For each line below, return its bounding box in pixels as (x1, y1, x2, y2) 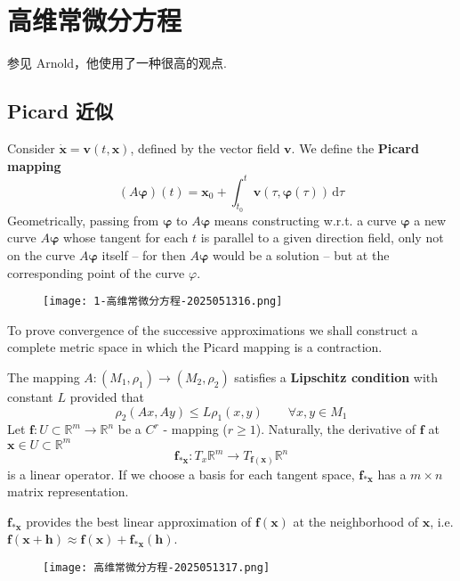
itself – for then (101, 246, 186, 264)
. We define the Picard (291, 138, 419, 157)
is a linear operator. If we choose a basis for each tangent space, (7, 464, 355, 483)
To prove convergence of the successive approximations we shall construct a (7, 320, 418, 339)
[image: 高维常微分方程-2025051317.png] (43, 561, 270, 574)
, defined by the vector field (130, 138, 280, 157)
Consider (7, 138, 55, 157)
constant (7, 388, 53, 406)
